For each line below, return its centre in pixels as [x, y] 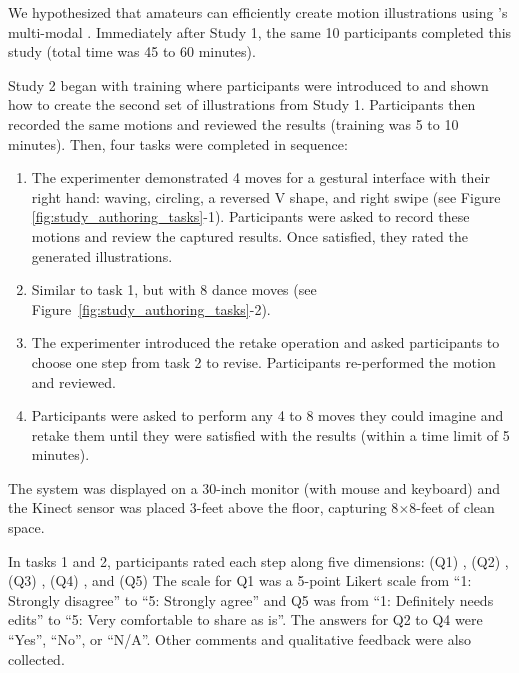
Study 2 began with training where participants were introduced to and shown [248, 84]
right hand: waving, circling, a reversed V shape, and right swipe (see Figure [266, 196]
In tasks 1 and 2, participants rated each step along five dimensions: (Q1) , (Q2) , [258, 560]
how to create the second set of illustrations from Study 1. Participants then [242, 104]
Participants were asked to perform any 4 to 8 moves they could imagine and [267, 415]
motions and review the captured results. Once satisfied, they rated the [249, 235]
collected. [36, 658]
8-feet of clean [452, 507]
